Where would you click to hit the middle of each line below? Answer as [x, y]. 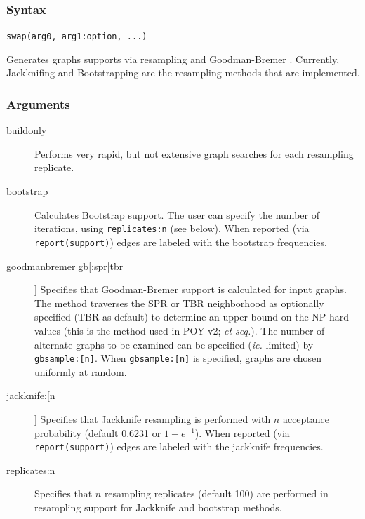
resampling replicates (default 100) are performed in [216, 493]
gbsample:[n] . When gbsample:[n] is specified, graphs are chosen [178, 358]
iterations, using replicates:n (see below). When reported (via [172, 228]
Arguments [38, 103]
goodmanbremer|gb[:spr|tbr [65, 265]
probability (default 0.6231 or [98, 432]
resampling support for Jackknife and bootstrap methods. [158, 507]
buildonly [27, 130]
